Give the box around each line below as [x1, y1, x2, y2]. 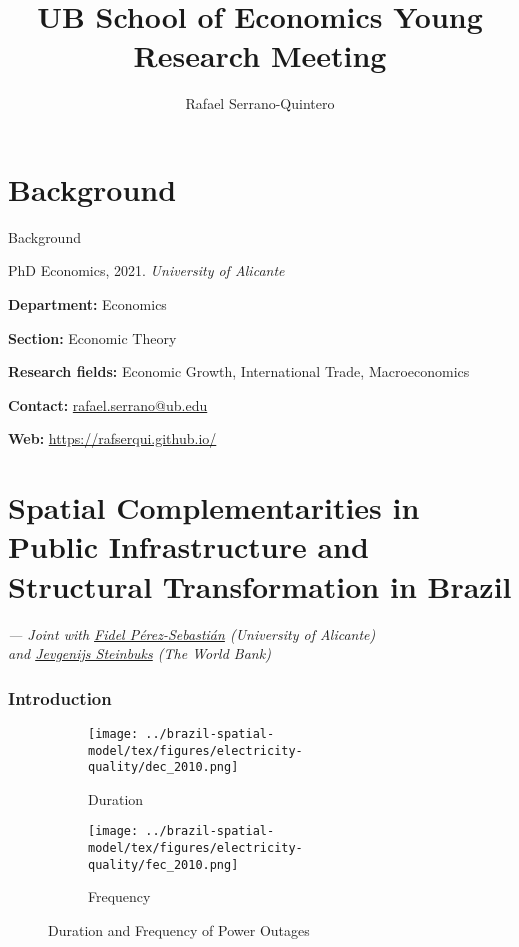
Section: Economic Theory [8, 327, 177, 348]
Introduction [8, 685, 112, 710]
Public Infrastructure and [8, 526, 369, 567]
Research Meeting [133, 35, 387, 76]
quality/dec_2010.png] [88, 760, 239, 775]
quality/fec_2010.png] [88, 857, 239, 872]
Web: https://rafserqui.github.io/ [8, 428, 217, 449]
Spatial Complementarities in [8, 487, 420, 528]
